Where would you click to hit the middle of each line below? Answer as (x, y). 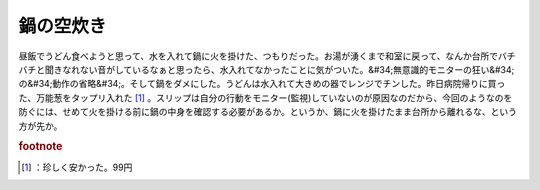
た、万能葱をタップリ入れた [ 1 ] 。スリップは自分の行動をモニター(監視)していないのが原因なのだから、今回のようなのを (265, 97)
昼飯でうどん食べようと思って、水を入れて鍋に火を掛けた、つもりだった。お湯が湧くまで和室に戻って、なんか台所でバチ (267, 56)
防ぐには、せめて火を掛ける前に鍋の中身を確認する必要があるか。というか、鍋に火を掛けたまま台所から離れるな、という (268, 112)
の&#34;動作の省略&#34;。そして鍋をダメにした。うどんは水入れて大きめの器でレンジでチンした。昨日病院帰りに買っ (262, 84)
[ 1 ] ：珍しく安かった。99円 (77, 167)
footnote (40, 147)
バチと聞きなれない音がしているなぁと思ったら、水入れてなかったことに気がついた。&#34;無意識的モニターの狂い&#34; (266, 69)
